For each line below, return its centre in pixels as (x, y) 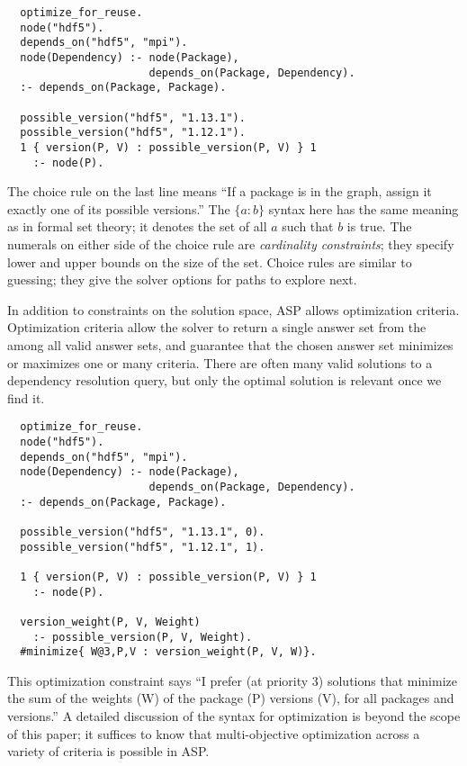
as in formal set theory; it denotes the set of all (137, 226)
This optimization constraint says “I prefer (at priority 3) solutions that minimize (232, 680)
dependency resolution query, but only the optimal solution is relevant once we (225, 380)
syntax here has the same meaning (364, 208)
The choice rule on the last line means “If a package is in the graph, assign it (220, 191)
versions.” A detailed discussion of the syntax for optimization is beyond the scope (234, 716)
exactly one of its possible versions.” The (119, 208)
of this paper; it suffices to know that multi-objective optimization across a (214, 733)
